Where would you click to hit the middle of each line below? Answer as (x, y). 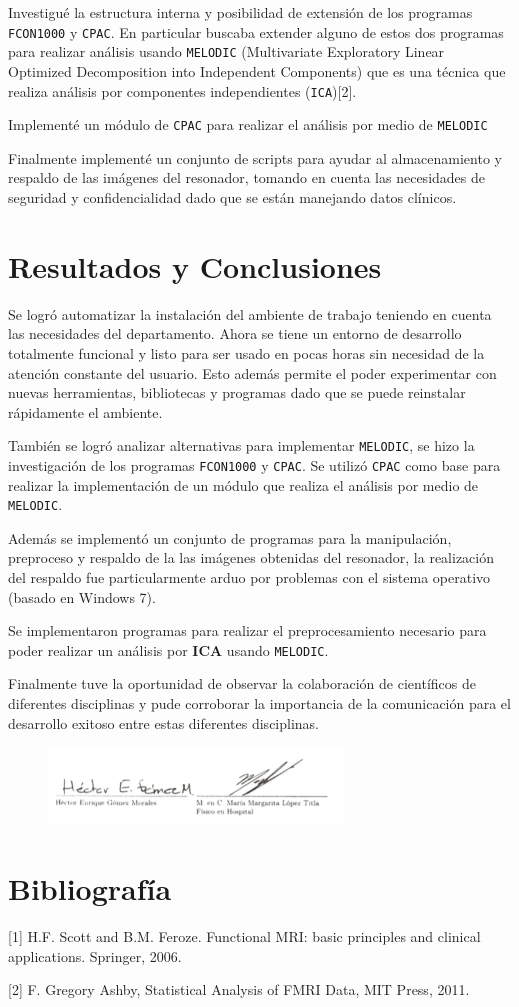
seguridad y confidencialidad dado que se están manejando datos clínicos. (232, 197)
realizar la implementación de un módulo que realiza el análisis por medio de (243, 484)
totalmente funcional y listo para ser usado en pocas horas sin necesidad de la (246, 352)
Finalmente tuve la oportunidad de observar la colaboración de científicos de (242, 683)
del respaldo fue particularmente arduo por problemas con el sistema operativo (249, 577)
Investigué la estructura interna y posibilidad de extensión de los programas (240, 12)
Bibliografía (90, 888)
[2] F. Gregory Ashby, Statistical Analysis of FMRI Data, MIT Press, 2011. (239, 989)
